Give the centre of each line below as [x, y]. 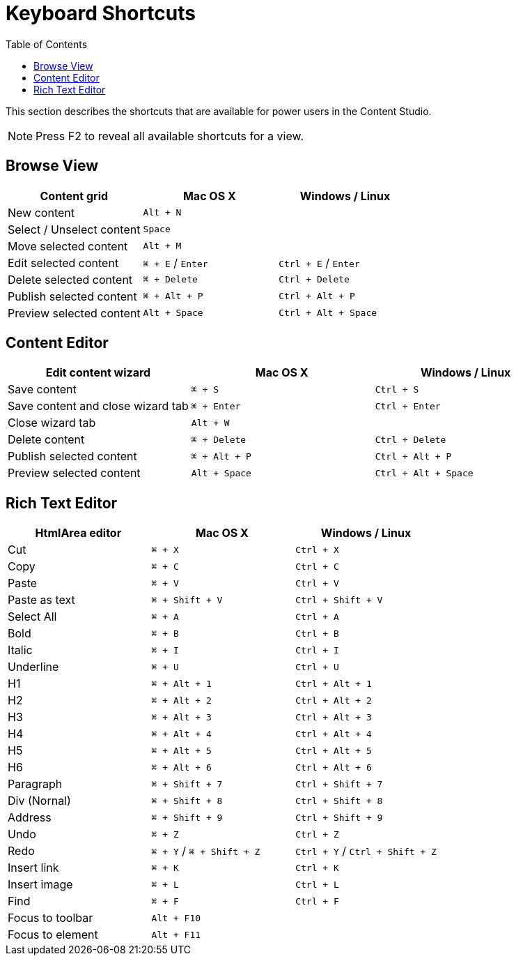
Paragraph [35, 784]
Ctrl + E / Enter [319, 263]
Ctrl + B [317, 633]
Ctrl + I [317, 650]
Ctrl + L [317, 884]
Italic [20, 650]
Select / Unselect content [74, 229]
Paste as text [41, 600]
